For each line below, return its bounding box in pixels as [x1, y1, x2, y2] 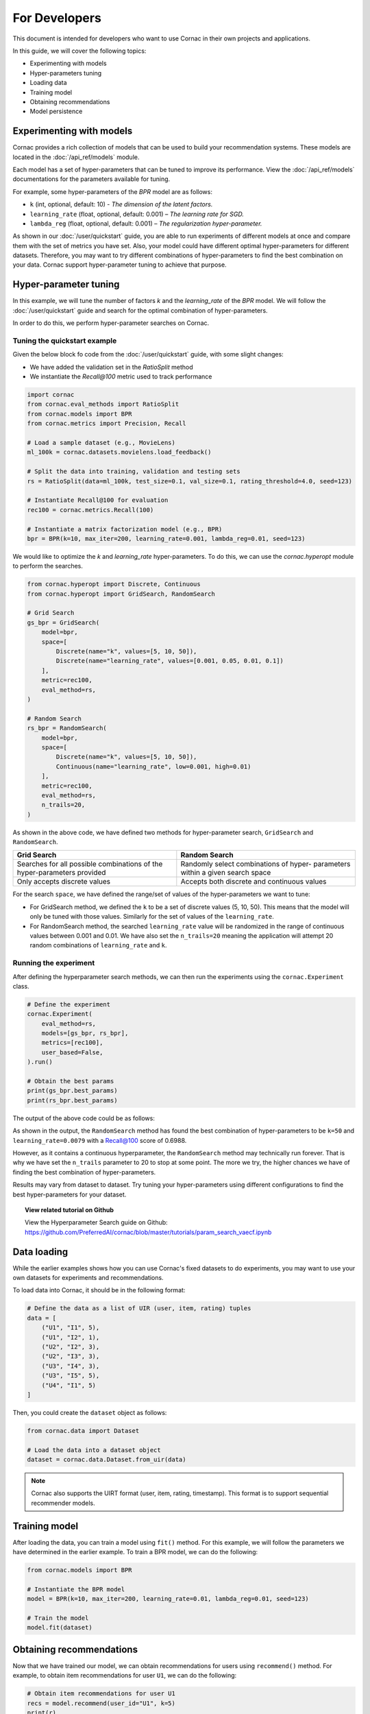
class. [12, 982, 30, 990]
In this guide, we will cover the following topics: [12, 47, 147, 55]
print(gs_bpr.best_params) [27, 1087, 118, 1095]
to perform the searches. [12, 562, 84, 570]
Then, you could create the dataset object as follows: [12, 1408, 167, 1416]
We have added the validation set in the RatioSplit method [29, 363, 193, 371]
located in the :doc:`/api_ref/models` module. [12, 153, 140, 161]
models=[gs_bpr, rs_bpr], [41, 1029, 129, 1037]
